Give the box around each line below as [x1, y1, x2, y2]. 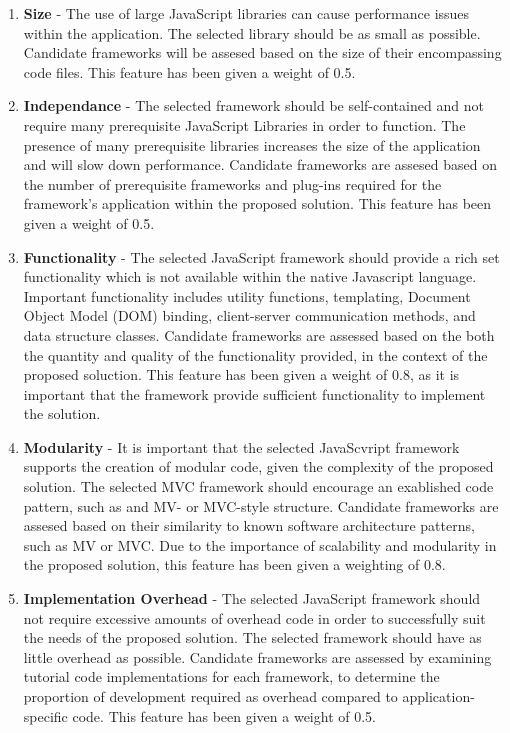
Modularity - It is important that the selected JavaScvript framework [23, 436, 460, 457]
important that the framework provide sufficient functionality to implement [23, 383, 486, 404]
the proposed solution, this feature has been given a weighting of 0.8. [23, 554, 446, 575]
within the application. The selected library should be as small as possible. [23, 22, 481, 43]
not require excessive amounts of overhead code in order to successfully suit [23, 607, 486, 628]
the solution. [23, 403, 101, 424]
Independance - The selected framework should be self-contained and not [23, 95, 484, 116]
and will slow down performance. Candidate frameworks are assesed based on [23, 154, 497, 175]
